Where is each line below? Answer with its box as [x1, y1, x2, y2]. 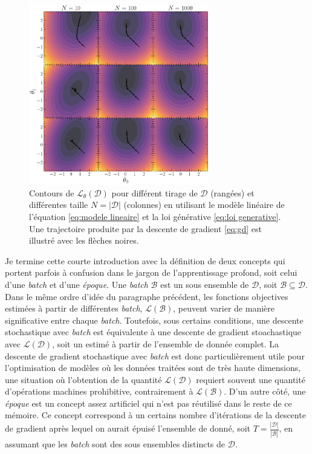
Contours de [29, 186, 74, 199]
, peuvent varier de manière [173, 302, 275, 315]
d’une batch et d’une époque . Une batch [5, 278, 148, 290]
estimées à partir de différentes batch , [5, 302, 143, 315]
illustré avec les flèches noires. [29, 234, 139, 247]
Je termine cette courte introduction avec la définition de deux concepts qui [5, 254, 285, 267]
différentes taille [29, 198, 88, 211]
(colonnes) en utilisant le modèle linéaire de [123, 198, 285, 211]
